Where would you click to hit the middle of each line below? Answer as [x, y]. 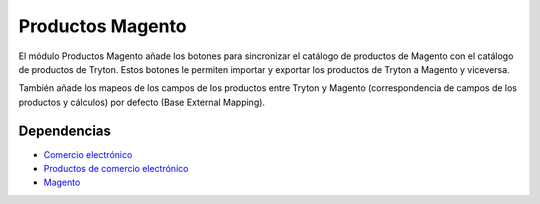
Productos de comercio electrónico [116, 169]
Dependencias [65, 130]
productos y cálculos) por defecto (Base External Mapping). [141, 102]
